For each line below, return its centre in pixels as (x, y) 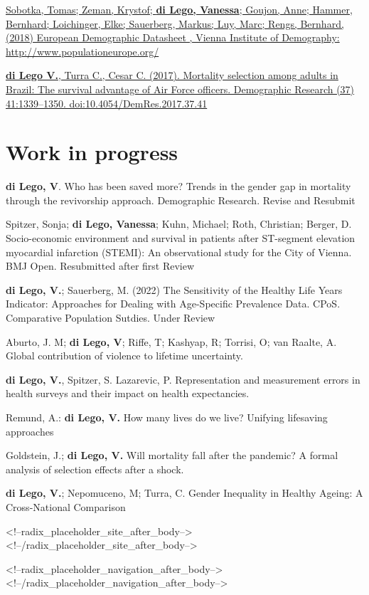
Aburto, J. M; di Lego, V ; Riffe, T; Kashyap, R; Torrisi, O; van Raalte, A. (171, 341)
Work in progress (92, 152)
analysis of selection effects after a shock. (95, 469)
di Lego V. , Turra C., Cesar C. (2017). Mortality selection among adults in (172, 75)
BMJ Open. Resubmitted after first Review (100, 266)
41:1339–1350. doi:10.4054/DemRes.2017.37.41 (107, 103)
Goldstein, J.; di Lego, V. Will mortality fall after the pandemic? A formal (172, 455)
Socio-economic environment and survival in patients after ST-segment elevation (181, 238)
